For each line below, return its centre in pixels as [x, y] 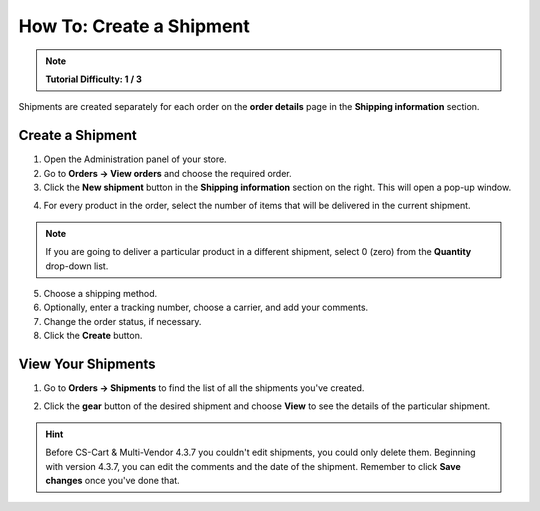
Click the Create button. [93, 336]
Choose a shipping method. [100, 293]
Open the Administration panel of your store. [135, 159]
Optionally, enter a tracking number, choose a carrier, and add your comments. [206, 307]
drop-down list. [77, 266]
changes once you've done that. [112, 480]
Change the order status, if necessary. [122, 321]
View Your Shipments [87, 363]
